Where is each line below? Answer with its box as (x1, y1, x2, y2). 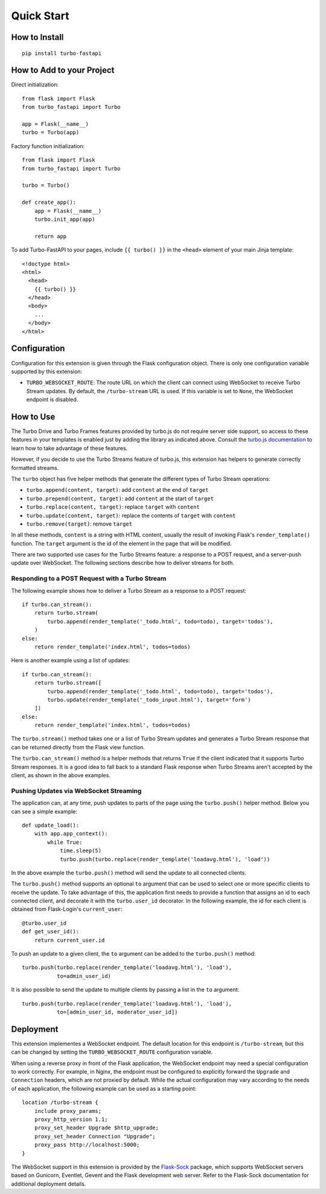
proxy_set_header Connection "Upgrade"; (34, 1133, 156, 1140)
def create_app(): (22, 199, 77, 206)
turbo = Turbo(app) (22, 129, 80, 136)
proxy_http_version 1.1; (34, 1116, 108, 1123)
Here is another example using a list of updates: (11, 657, 130, 664)
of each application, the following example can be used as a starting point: (11, 1085, 197, 1092)
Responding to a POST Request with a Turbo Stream (11, 575, 167, 583)
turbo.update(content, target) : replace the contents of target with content (26, 512, 236, 519)
